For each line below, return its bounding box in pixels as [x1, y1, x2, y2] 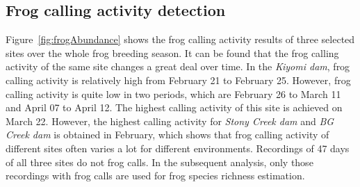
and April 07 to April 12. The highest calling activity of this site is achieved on [6, 100, 343, 115]
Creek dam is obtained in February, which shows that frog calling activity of [6, 127, 329, 142]
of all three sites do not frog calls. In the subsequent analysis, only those [6, 154, 313, 169]
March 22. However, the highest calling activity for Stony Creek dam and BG [6, 113, 334, 128]
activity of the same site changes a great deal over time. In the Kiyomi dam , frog [6, 59, 350, 74]
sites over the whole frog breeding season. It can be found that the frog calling [6, 45, 339, 60]
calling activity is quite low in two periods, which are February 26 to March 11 [6, 86, 341, 101]
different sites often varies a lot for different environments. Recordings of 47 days [6, 140, 350, 155]
